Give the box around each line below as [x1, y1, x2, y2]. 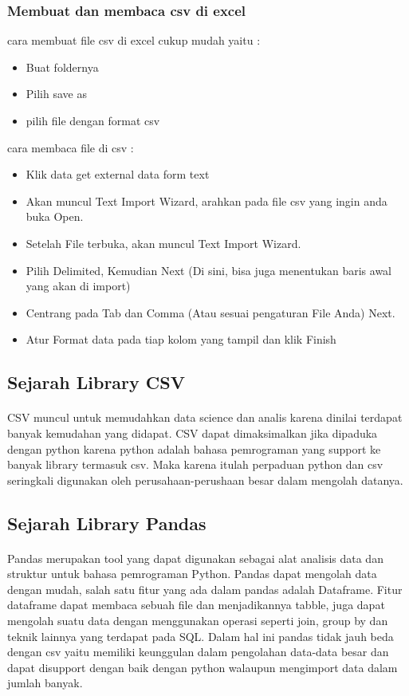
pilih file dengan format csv [26, 112, 160, 128]
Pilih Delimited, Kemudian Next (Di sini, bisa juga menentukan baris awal [26, 261, 392, 278]
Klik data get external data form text [26, 166, 210, 183]
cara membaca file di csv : [7, 139, 134, 155]
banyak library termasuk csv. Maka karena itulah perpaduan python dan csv [7, 456, 383, 473]
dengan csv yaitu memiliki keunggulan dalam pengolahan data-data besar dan [7, 643, 389, 660]
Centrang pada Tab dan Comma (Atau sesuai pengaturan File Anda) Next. [26, 304, 395, 320]
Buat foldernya [26, 58, 99, 75]
